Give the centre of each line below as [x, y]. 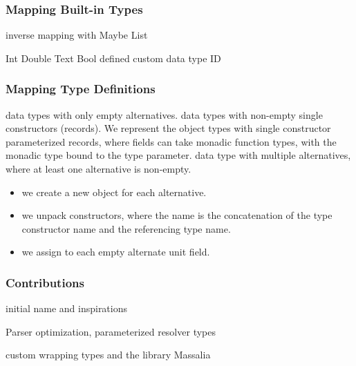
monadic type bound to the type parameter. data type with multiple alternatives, [178, 155]
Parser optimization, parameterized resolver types [111, 331]
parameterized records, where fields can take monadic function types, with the [171, 141]
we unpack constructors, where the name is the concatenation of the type [177, 215]
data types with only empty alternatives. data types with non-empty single [164, 114]
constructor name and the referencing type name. [126, 228]
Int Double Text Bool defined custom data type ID [113, 58]
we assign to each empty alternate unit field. [116, 252]
